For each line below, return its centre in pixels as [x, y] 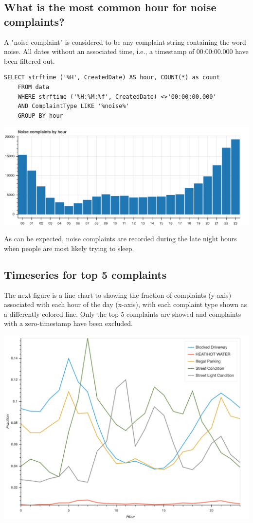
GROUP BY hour [40, 116]
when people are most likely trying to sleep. [69, 248]
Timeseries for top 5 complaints [85, 274]
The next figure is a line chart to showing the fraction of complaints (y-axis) [118, 295]
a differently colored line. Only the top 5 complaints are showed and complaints [123, 314]
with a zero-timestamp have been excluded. [68, 323]
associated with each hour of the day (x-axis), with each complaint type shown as [126, 304]
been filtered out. [29, 61]
